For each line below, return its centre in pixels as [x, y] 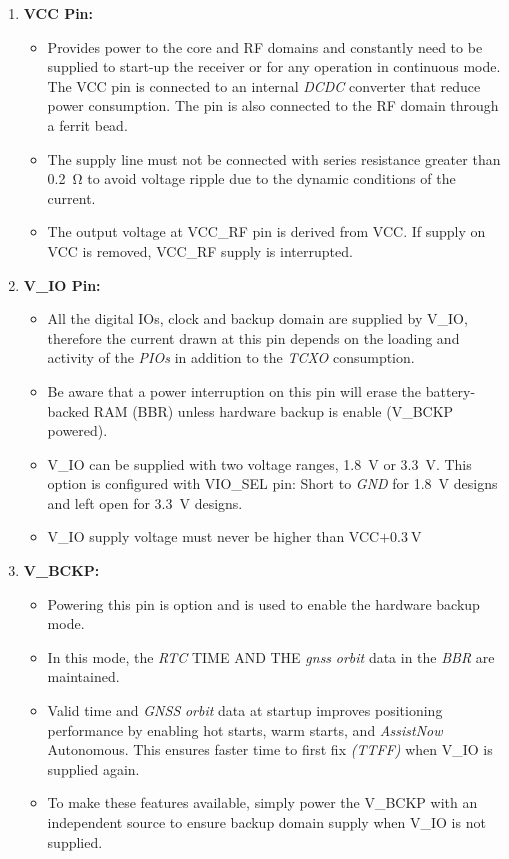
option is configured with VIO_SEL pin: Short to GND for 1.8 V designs [272, 483]
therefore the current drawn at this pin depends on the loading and [253, 337]
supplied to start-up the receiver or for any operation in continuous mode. [274, 66]
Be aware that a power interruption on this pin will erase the [234, 390]
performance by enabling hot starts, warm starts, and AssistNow [245, 729]
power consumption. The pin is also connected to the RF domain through [273, 105]
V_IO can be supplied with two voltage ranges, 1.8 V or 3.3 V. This [259, 463]
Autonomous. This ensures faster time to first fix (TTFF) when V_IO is [270, 749]
